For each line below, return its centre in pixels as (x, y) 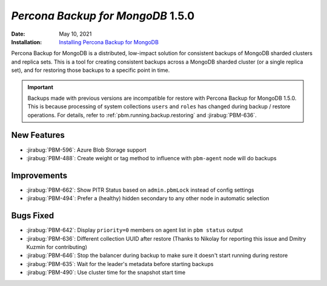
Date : (18, 34)
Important (41, 87)
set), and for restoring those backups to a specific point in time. (91, 70)
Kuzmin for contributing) (57, 247)
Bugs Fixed (33, 216)
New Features (38, 135)
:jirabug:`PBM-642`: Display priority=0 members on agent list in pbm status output (135, 230)
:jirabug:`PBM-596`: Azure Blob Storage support (86, 150)
